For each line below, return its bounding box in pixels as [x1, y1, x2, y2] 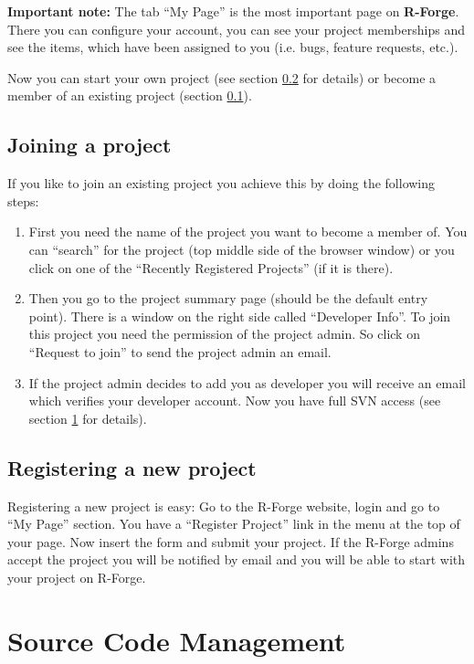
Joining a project [7, 131, 172, 159]
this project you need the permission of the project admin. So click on [28, 324, 420, 343]
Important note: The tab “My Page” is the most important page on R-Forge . [7, 2, 459, 20]
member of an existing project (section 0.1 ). [7, 86, 252, 105]
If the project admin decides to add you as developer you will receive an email [28, 373, 466, 392]
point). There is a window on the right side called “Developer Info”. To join [28, 306, 451, 325]
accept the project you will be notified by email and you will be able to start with [7, 550, 466, 569]
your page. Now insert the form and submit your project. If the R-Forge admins [7, 532, 454, 551]
